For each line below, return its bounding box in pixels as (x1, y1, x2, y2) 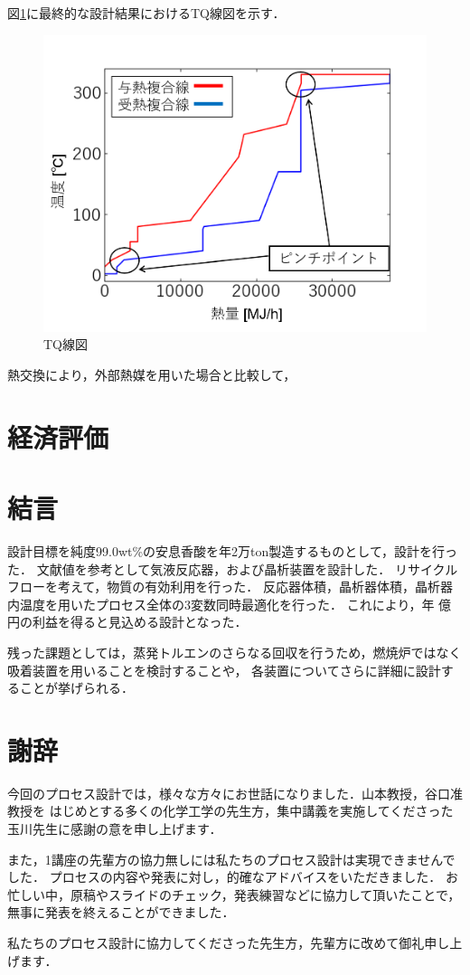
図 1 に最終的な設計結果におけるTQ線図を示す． (7, 4, 286, 22)
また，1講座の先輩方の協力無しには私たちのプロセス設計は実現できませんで (7, 849, 456, 868)
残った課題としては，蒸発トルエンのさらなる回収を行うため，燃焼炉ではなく (7, 642, 462, 661)
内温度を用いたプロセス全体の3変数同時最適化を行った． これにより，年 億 (7, 594, 452, 613)
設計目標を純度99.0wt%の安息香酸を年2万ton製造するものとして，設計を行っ (7, 541, 457, 560)
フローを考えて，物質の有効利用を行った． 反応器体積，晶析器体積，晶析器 (7, 577, 453, 596)
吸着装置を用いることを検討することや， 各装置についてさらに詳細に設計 (7, 660, 441, 679)
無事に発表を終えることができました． (7, 903, 235, 922)
